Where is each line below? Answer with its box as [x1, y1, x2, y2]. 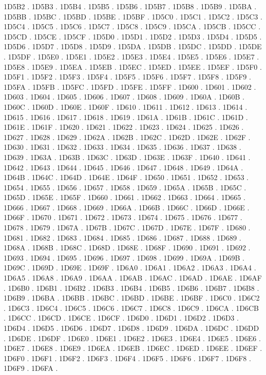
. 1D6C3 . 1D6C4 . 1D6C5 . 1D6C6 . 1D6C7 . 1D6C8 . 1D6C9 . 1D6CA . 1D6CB [4, 302, 259, 313]
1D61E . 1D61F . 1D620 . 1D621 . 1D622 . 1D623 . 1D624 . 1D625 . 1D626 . [4, 122, 244, 132]
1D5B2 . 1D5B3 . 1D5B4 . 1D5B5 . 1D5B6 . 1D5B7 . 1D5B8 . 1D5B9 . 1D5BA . [4, 1, 257, 11]
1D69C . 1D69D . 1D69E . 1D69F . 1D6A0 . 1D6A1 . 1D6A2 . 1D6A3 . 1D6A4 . [4, 262, 256, 273]
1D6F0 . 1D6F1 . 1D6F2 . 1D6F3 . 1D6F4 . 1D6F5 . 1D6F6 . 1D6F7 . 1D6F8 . [4, 352, 251, 363]
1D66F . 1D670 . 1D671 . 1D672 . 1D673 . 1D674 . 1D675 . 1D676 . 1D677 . [4, 212, 242, 223]
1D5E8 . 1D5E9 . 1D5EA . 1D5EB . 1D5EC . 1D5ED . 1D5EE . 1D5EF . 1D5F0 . [4, 61, 262, 72]
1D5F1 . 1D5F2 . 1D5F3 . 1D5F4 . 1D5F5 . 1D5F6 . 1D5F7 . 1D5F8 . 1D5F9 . [4, 71, 251, 82]
